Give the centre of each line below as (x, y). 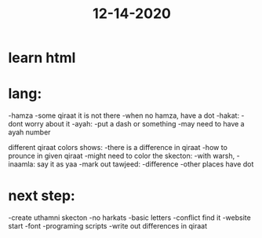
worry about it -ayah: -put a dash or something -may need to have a (135, 124)
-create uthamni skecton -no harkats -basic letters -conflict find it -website (129, 218)
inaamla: (22, 164)
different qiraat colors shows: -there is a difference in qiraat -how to (118, 148)
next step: (42, 196)
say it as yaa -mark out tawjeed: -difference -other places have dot (145, 164)
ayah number (29, 132)
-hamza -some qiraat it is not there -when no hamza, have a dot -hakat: (124, 115)
